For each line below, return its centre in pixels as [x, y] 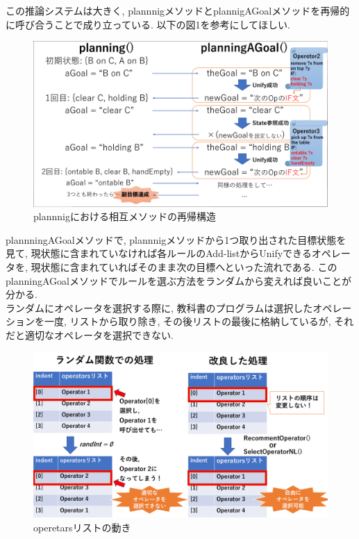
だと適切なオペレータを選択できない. [90, 335]
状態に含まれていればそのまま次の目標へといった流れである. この [189, 267]
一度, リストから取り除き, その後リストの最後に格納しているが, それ [199, 321]
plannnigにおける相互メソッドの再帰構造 [125, 216]
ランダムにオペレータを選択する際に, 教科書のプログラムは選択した [159, 307]
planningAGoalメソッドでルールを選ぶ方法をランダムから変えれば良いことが [178, 280]
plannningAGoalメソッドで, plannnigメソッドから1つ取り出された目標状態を [176, 239]
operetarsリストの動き [82, 527]
